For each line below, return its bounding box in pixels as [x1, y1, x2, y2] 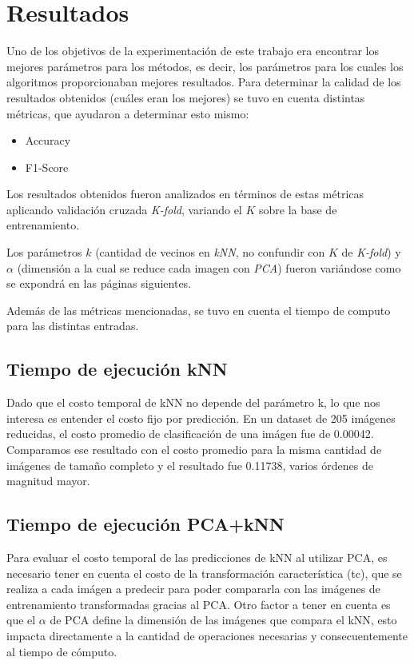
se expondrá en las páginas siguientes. [6, 275, 192, 292]
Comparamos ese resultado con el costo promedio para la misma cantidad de [6, 441, 382, 458]
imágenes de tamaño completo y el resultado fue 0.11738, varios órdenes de [6, 456, 373, 473]
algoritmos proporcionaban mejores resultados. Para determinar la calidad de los [6, 74, 401, 90]
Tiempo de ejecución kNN [6, 356, 228, 381]
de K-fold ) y [341, 244, 401, 261]
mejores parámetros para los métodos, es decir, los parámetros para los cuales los [6, 58, 404, 74]
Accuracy [25, 132, 71, 149]
